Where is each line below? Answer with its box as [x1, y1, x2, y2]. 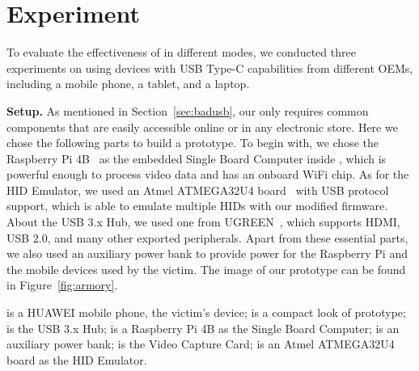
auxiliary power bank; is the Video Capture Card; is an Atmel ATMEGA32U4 [6, 335, 395, 352]
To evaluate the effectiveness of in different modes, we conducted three [6, 44, 356, 61]
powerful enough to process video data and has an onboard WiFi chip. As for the [6, 166, 409, 183]
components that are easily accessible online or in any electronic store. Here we [6, 118, 398, 135]
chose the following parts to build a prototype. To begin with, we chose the [6, 134, 379, 151]
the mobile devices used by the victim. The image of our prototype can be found [6, 260, 406, 277]
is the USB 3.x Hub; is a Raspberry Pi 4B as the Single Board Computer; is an [6, 319, 400, 336]
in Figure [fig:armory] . [6, 276, 118, 293]
